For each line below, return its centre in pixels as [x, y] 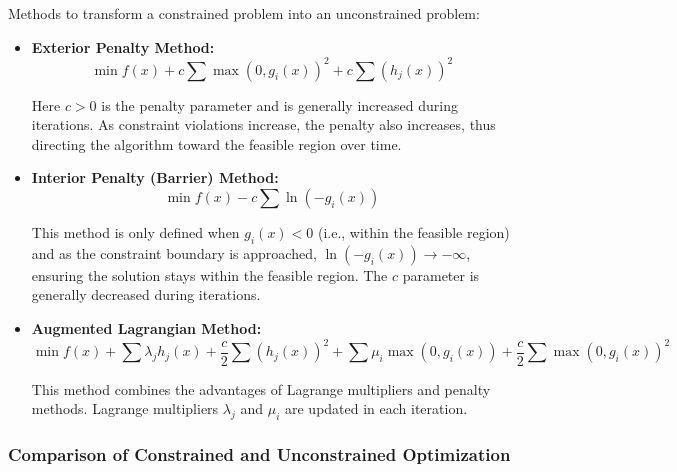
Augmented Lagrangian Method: [146, 328]
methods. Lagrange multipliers [125, 408]
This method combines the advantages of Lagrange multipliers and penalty [261, 388]
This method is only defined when [135, 232]
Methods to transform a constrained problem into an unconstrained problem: [244, 13]
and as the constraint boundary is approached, [174, 252]
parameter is [441, 274]
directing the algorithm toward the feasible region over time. [216, 143]
